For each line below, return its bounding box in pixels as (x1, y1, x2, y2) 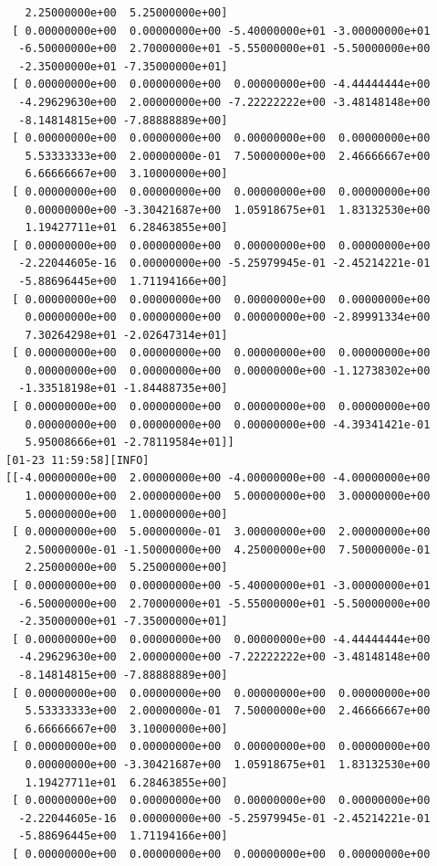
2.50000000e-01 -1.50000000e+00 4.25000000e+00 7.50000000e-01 (25, 543, 431, 556)
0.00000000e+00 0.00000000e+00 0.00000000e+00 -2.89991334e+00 (25, 311, 431, 324)
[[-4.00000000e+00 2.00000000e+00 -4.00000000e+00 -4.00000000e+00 (5, 471, 431, 485)
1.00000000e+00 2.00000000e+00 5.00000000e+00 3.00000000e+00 (25, 490, 431, 503)
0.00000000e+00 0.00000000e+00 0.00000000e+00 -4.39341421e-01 (25, 417, 431, 431)
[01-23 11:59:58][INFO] (5, 453, 150, 467)
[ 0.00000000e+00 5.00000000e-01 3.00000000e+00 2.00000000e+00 (12, 525, 431, 539)
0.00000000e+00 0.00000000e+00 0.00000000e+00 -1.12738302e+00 (25, 364, 431, 377)
